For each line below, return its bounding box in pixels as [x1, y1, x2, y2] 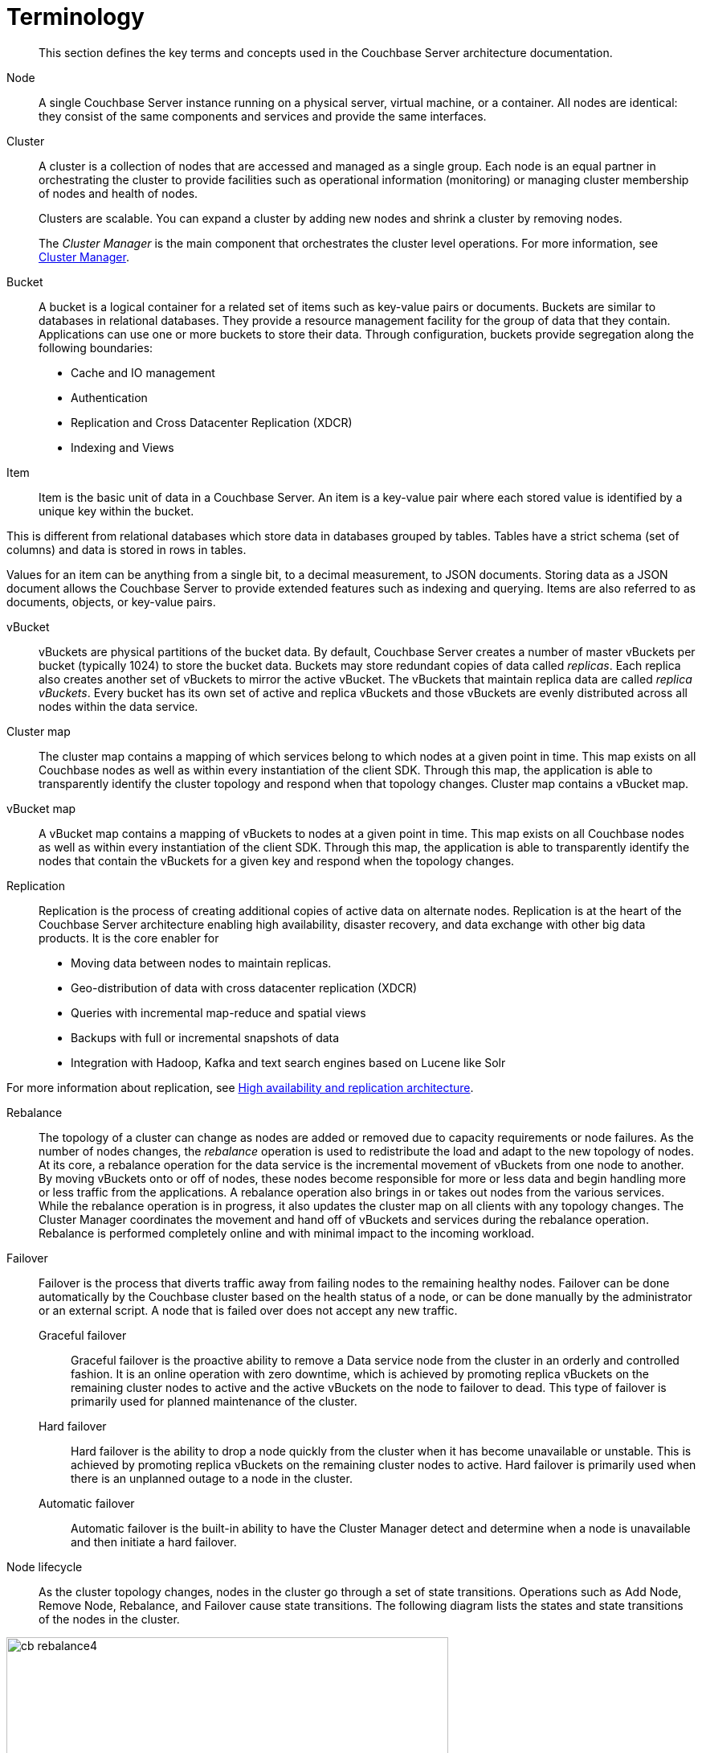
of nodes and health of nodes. [39, 186, 198, 200]
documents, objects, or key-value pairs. [6, 594, 216, 609]
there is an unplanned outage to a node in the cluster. [71, 1471, 353, 1485]
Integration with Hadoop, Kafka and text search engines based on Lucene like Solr [71, 1055, 506, 1069]
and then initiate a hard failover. [71, 1534, 237, 1549]
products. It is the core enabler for [39, 930, 219, 945]
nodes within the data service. [39, 699, 198, 713]
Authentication [71, 390, 148, 404]
